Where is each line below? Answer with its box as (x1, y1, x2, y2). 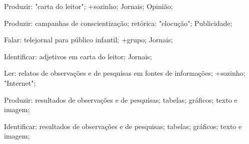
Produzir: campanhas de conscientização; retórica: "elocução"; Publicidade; (4, 17, 232, 28)
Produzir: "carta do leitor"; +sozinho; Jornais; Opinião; (4, 1, 173, 11)
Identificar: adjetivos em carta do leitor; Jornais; (4, 51, 152, 61)
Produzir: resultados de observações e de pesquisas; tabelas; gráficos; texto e (4, 94, 237, 105)
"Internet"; (4, 77, 36, 88)
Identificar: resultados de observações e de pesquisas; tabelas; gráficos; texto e (4, 121, 242, 131)
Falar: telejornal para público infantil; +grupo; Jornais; (4, 34, 173, 45)
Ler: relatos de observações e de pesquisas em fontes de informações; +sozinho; (4, 68, 245, 78)
